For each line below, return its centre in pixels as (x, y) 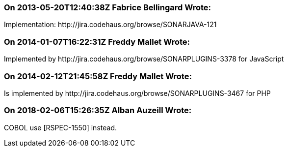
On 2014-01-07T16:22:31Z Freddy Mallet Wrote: (97, 42)
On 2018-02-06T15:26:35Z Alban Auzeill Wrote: (98, 110)
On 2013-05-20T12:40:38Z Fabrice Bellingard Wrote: (107, 7)
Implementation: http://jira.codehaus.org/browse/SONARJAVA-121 (110, 25)
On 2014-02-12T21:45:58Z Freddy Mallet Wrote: (98, 76)
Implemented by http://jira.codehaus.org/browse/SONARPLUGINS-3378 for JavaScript (144, 59)
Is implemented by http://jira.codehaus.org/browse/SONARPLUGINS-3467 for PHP (137, 93)
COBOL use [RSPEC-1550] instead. (60, 127)
